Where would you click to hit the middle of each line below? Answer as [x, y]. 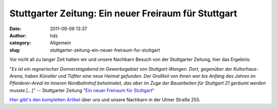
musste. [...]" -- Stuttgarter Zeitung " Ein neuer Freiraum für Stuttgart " [82, 90]
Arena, [17, 76]
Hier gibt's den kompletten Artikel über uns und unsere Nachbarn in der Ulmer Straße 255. [105, 100]
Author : [18, 35]
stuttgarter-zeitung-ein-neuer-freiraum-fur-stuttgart [105, 50]
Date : [15, 29]
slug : [15, 50]
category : [20, 43]
